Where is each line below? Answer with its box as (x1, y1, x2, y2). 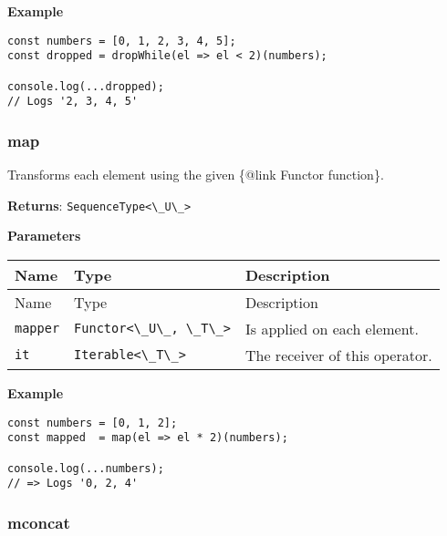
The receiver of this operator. (244, 344, 432, 366)
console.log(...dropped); (7, 79, 164, 93)
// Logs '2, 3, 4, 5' (7, 95, 139, 108)
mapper (15, 321, 60, 336)
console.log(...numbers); (7, 461, 164, 475)
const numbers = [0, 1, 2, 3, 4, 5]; (7, 34, 236, 47)
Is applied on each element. (244, 317, 419, 339)
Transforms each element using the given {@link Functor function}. (7, 165, 384, 184)
